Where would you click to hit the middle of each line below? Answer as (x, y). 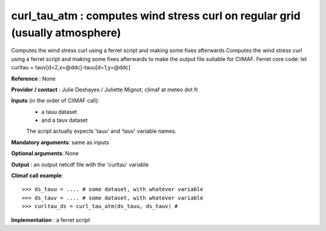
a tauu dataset (59, 112)
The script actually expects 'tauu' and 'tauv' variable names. (101, 131)
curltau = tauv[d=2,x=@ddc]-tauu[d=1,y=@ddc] (71, 68)
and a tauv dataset (65, 120)
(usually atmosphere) (66, 33)
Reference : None (34, 78)
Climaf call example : (37, 176)
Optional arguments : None (45, 153)
